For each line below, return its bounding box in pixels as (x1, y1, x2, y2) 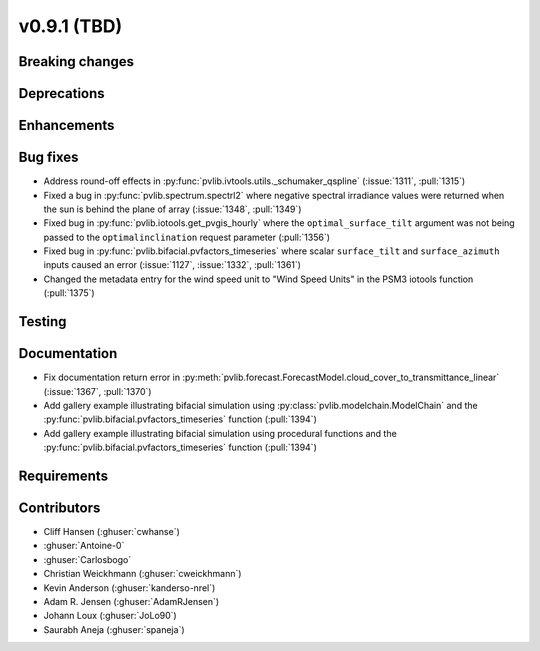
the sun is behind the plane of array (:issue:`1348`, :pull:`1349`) (43, 203, 302, 215)
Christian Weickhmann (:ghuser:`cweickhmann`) (43, 568, 242, 580)
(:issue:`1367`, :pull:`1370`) (43, 385, 152, 397)
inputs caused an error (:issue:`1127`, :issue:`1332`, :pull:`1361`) (43, 259, 302, 271)
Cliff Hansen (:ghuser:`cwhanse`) (43, 526, 180, 538)
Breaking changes (18, 53, 135, 70)
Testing (18, 313, 67, 330)
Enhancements (18, 117, 115, 134)
